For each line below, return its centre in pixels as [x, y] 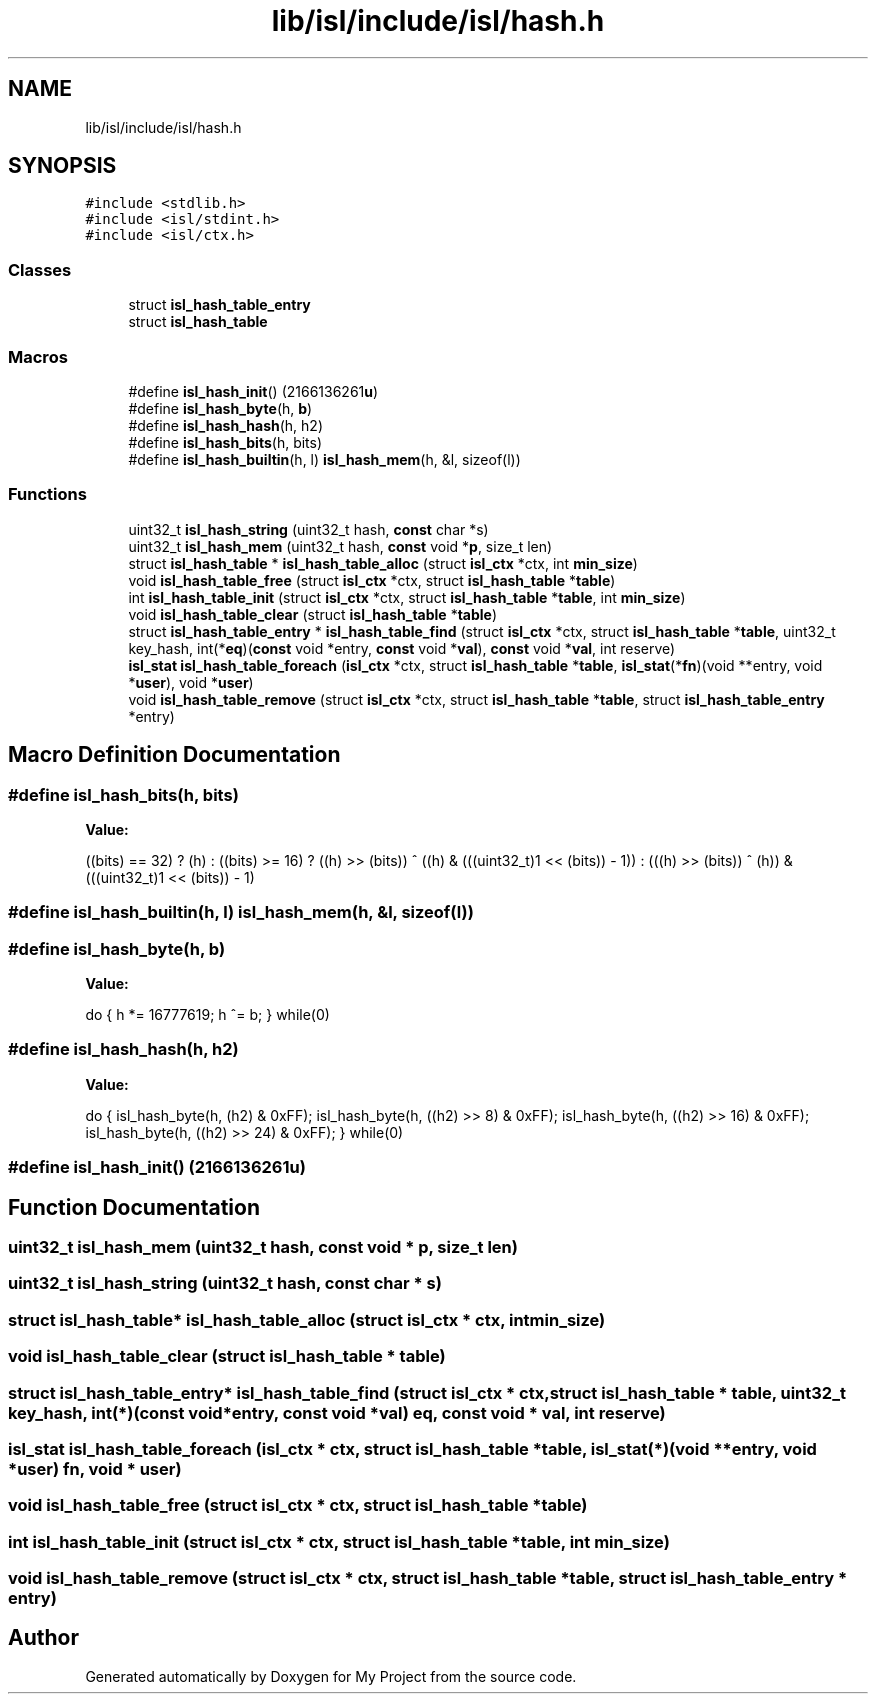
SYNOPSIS [62, 166]
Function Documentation [134, 1207]
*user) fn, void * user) [95, 1468]
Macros [38, 356]
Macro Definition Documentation [174, 755]
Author [43, 1638]
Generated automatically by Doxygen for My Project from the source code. [331, 1676]
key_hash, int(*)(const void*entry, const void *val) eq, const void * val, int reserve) [337, 1412]
